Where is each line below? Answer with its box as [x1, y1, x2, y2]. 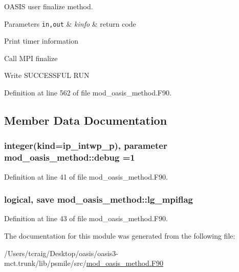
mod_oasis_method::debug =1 [4, 151, 135, 164]
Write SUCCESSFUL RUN [4, 70, 90, 81]
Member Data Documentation [4, 112, 167, 128]
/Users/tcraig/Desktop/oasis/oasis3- [4, 247, 118, 258]
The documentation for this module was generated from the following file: [4, 230, 235, 241]
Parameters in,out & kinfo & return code [4, 18, 136, 29]
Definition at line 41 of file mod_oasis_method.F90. [4, 171, 168, 182]
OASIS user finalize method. [4, 1, 93, 11]
